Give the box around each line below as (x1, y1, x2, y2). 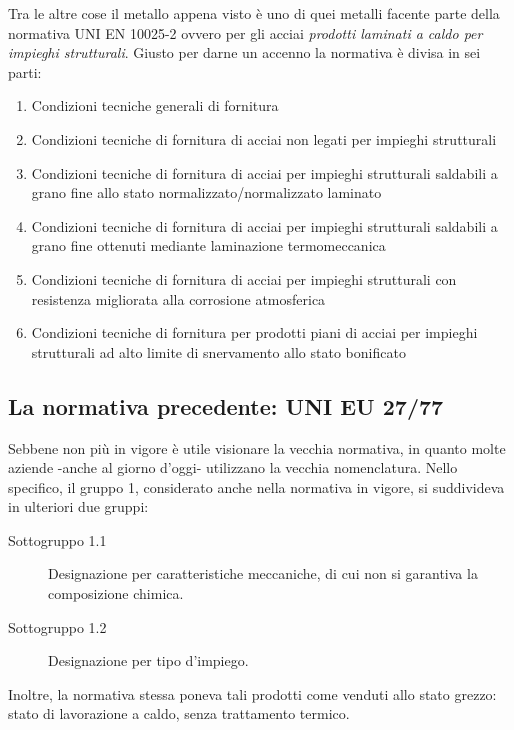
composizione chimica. (48, 583, 184, 604)
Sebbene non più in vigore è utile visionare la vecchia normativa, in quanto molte (8, 437, 506, 458)
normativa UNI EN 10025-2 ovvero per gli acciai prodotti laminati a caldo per (8, 22, 483, 43)
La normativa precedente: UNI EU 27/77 (8, 390, 444, 421)
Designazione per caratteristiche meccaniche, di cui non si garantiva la (48, 563, 478, 584)
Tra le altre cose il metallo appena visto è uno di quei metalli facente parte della (8, 3, 500, 23)
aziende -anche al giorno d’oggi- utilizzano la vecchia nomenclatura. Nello (8, 457, 458, 478)
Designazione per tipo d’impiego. (48, 650, 249, 671)
